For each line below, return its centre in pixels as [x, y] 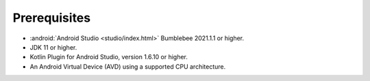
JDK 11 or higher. [53, 47]
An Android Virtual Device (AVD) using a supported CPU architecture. [128, 66]
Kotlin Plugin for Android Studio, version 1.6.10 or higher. [109, 57]
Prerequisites [52, 18]
